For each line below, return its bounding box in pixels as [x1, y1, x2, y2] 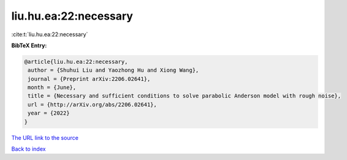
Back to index [11, 145, 46, 153]
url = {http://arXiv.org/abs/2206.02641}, [28, 101, 158, 108]
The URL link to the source [11, 134, 79, 141]
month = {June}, [28, 84, 77, 91]
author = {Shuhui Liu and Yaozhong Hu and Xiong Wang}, [28, 67, 199, 74]
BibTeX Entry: [11, 42, 47, 49]
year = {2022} [28, 110, 70, 116]
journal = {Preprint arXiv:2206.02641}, [28, 75, 151, 82]
